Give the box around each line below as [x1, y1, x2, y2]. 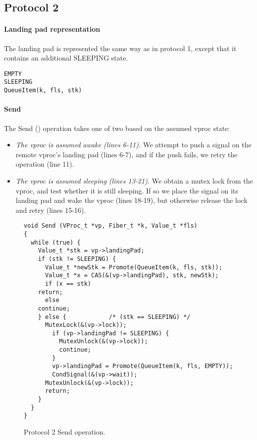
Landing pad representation [4, 24, 101, 34]
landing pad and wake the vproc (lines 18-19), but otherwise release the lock [15, 195, 248, 205]
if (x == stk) [45, 280, 92, 287]
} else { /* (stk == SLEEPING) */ [38, 313, 191, 320]
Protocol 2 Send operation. [24, 427, 105, 437]
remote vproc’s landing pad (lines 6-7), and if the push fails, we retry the [15, 149, 238, 159]
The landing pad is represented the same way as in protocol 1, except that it [4, 43, 237, 53]
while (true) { [31, 239, 81, 246]
